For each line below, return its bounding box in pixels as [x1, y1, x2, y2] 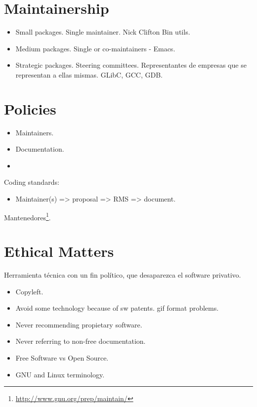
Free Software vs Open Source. [15, 352, 109, 363]
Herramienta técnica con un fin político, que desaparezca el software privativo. [4, 269, 241, 280]
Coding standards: [4, 177, 59, 187]
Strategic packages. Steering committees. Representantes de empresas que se [15, 60, 247, 70]
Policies [4, 98, 56, 119]
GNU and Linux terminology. [15, 369, 105, 379]
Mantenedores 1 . [4, 210, 51, 222]
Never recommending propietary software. [15, 319, 142, 329]
